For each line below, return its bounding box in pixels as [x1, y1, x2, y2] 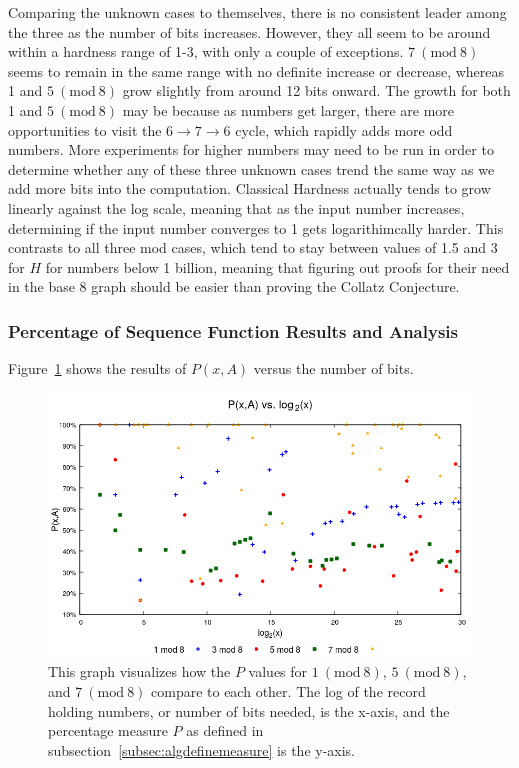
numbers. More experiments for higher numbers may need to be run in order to [8, 139, 494, 160]
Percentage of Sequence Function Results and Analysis [8, 318, 458, 343]
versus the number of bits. [253, 358, 414, 379]
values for [248, 661, 308, 682]
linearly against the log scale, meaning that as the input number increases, [8, 197, 465, 218]
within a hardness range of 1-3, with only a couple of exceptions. [8, 41, 404, 62]
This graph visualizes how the [48, 661, 231, 682]
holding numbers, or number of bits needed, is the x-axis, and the [48, 700, 450, 721]
